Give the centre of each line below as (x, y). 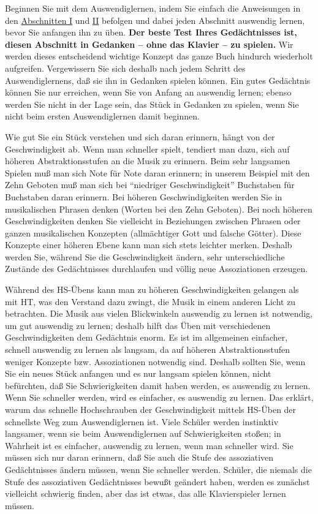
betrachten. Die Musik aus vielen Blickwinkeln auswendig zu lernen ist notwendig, (159, 313)
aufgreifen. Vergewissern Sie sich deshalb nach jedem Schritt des (125, 68)
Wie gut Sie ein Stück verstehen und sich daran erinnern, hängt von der (140, 136)
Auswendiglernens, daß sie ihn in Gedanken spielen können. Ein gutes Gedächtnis (158, 80)
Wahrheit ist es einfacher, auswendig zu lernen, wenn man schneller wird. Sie (149, 445)
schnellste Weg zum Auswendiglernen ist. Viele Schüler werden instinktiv (142, 421)
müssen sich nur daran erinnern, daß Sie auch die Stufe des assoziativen (139, 457)
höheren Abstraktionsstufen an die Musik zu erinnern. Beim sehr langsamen (148, 161)
